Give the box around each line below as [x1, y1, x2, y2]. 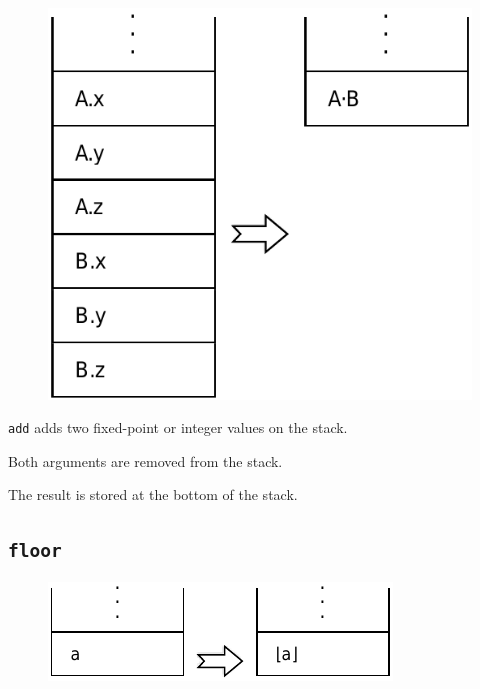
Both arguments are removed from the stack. [8, 450, 283, 471]
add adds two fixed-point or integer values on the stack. [8, 417, 348, 438]
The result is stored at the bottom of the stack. [8, 484, 298, 505]
